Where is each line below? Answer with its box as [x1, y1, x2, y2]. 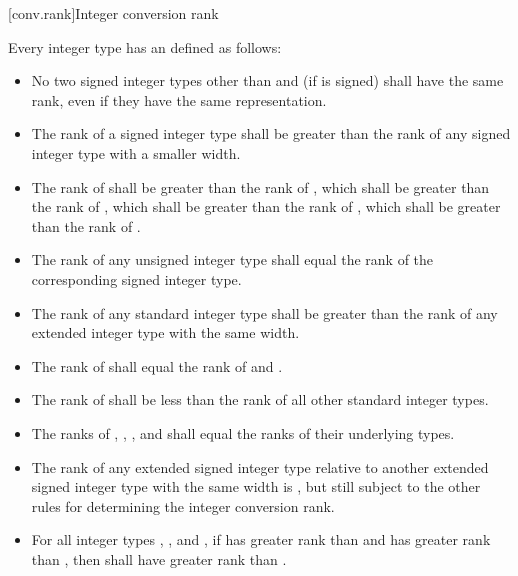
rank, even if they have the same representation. [31, 89, 327, 110]
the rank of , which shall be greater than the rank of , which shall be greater [31, 196, 501, 217]
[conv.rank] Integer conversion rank [8, 3, 219, 23]
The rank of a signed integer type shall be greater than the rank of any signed [31, 123, 511, 144]
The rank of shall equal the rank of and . [31, 355, 283, 376]
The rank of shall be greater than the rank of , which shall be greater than [31, 176, 490, 197]
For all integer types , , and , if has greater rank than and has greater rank [31, 529, 491, 550]
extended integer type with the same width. [31, 322, 300, 343]
